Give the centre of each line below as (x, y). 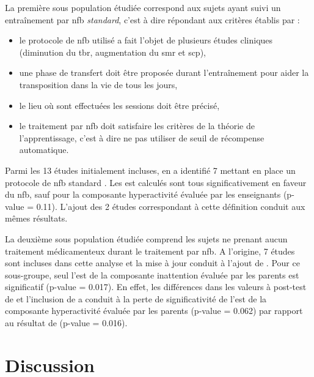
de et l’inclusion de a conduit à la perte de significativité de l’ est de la (136, 298)
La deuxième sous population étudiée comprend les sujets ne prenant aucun (146, 238)
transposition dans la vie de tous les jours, (98, 84)
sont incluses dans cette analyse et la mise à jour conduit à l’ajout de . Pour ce (152, 263)
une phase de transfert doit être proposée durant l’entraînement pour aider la (164, 73)
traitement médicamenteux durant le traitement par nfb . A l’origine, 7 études (150, 251)
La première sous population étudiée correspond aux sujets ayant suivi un (143, 7)
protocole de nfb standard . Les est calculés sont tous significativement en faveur (156, 182)
